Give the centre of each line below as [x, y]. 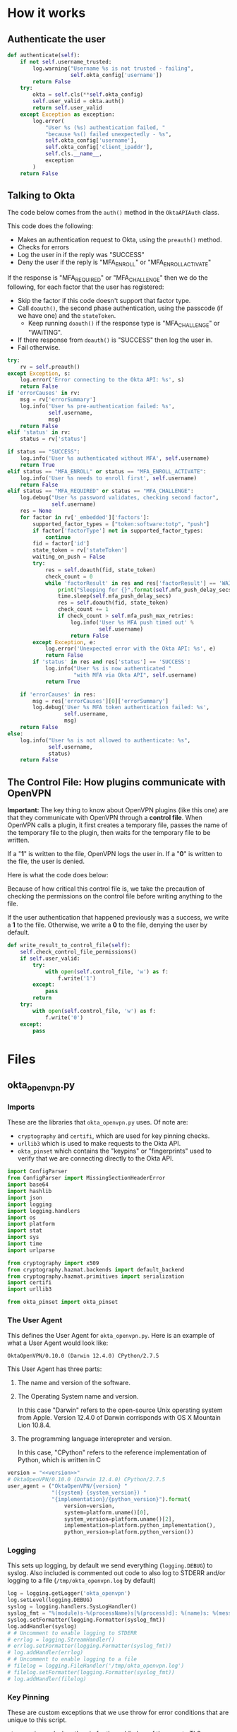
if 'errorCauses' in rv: [44, 393]
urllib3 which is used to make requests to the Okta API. [99, 1144]
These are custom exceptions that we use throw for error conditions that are [118, 1712]
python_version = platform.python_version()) [129, 1532]
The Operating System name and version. [78, 1396]
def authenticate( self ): [44, 55]
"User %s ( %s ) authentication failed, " [105, 127]
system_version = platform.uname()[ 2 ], [119, 1519]
